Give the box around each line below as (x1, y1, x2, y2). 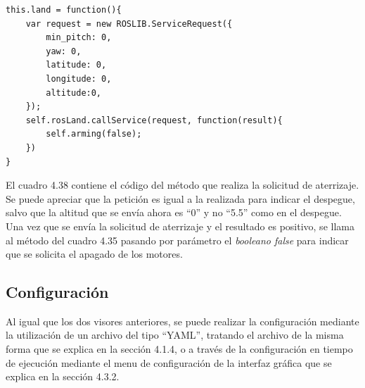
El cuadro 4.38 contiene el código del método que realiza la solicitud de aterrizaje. (6, 177, 359, 192)
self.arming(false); (46, 129, 142, 139)
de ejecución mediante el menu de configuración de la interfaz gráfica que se (6, 355, 332, 370)
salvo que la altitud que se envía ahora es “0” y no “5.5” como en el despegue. (6, 205, 342, 220)
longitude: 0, (46, 73, 112, 84)
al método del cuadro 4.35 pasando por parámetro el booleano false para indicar (6, 232, 349, 247)
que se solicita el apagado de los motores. (6, 246, 183, 261)
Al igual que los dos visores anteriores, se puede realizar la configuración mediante (6, 313, 359, 328)
